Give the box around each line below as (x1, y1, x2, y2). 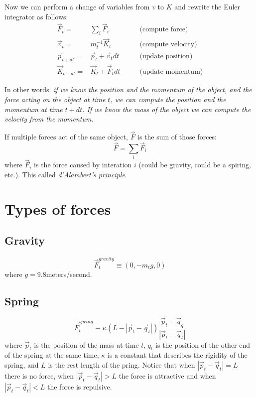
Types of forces (4, 198, 111, 219)
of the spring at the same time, (4, 350, 99, 360)
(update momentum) (139, 68, 203, 75)
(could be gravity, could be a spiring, (138, 159, 251, 170)
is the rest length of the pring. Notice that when (48, 359, 195, 370)
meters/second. (46, 268, 92, 279)
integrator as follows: (4, 11, 68, 21)
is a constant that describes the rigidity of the (107, 350, 248, 360)
